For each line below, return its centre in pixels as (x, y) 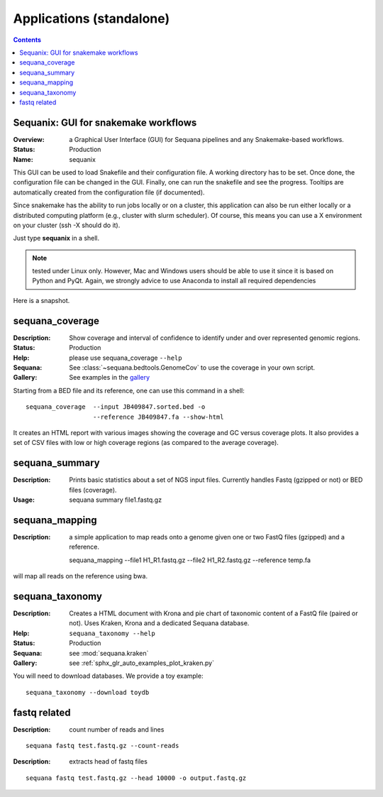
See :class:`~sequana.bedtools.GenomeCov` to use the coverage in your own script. (192, 367)
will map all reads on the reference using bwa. (81, 576)
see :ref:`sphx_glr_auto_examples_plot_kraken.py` (141, 663)
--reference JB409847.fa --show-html (158, 417)
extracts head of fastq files (109, 762)
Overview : (29, 139)
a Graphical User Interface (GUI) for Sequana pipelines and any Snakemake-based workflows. (206, 139)
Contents (27, 40)
